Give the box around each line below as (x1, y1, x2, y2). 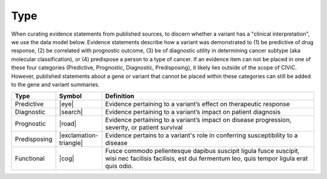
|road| (59, 120, 77, 128)
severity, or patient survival (105, 123, 183, 132)
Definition (105, 92, 134, 100)
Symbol (59, 92, 82, 100)
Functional (15, 154, 45, 163)
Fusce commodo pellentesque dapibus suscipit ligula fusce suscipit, (105, 147, 300, 155)
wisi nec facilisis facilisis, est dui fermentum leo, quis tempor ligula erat (105, 154, 308, 163)
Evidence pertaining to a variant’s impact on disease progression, (105, 116, 292, 124)
